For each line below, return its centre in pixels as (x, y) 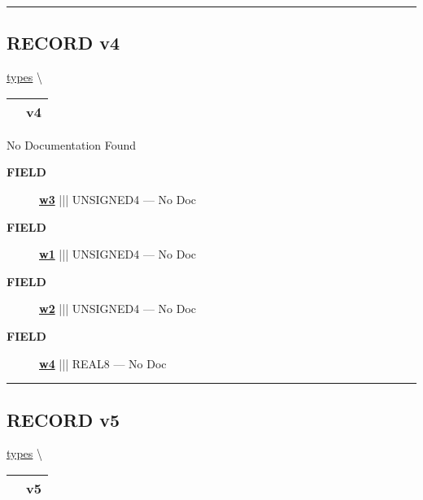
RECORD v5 (63, 419)
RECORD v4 (63, 43)
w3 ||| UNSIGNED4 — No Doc (118, 199)
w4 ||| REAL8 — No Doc (103, 363)
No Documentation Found (72, 144)
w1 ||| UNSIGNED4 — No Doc (118, 254)
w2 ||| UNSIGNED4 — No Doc (118, 309)
